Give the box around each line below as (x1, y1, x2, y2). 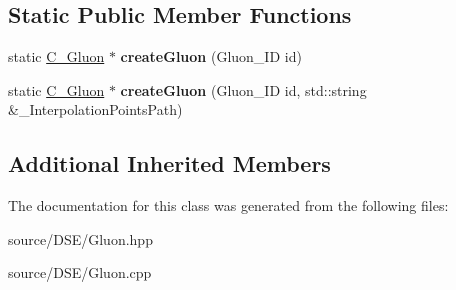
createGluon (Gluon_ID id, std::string (120, 79, 367, 100)
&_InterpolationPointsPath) (8, 99, 183, 120)
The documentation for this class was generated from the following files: (8, 195, 449, 216)
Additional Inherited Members (8, 148, 331, 179)
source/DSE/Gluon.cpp (8, 262, 152, 283)
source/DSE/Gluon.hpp (8, 228, 153, 249)
